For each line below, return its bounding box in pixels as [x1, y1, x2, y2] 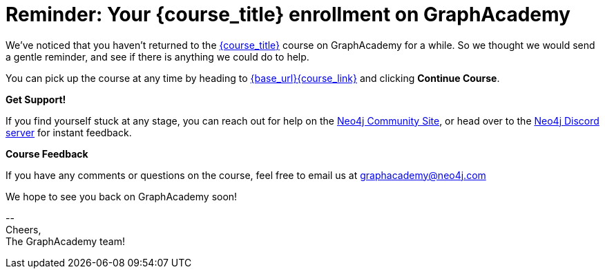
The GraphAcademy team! [6, 235, 125, 247]
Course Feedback [6, 147, 88, 160]
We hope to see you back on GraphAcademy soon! [6, 190, 238, 202]
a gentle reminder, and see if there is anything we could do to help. [6, 50, 309, 63]
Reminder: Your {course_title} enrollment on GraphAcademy [6, 3, 570, 26]
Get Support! [6, 93, 66, 105]
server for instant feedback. [6, 126, 132, 138]
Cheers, [6, 223, 41, 235]
